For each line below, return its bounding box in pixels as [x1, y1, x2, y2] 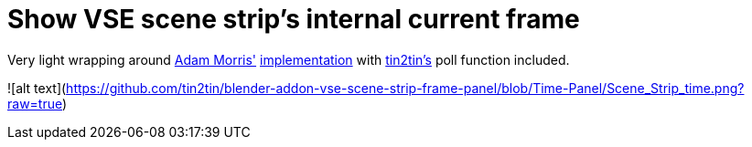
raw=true [7, 95, 62, 111]
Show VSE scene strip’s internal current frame [7, 4, 580, 35]
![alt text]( [7, 79, 67, 96]
